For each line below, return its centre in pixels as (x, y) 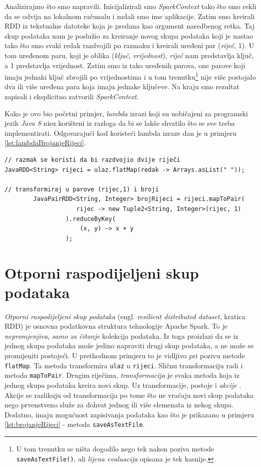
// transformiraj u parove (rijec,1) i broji (82, 189)
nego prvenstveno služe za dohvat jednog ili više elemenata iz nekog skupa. (119, 405)
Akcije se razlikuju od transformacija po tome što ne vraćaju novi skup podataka (129, 395)
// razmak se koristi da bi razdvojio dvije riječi (92, 160)
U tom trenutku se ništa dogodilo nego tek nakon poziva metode (115, 448)
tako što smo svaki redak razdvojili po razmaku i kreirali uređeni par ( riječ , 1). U (129, 45)
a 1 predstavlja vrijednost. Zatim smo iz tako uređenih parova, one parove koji (125, 65)
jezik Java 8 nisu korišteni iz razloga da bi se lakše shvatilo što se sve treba (120, 123)
